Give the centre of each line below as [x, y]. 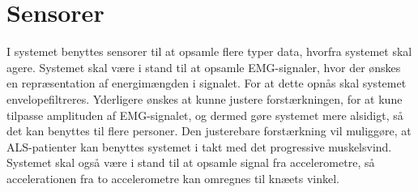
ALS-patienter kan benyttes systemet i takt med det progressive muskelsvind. [199, 146]
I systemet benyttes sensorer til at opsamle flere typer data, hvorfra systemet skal [209, 51]
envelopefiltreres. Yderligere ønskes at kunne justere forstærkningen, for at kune [205, 98]
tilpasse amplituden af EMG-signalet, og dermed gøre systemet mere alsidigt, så [205, 115]
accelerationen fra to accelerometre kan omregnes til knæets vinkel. [173, 178]
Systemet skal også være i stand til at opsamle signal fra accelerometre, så [191, 162]
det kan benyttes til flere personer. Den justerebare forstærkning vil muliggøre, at [209, 131]
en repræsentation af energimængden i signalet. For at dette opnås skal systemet [207, 83]
